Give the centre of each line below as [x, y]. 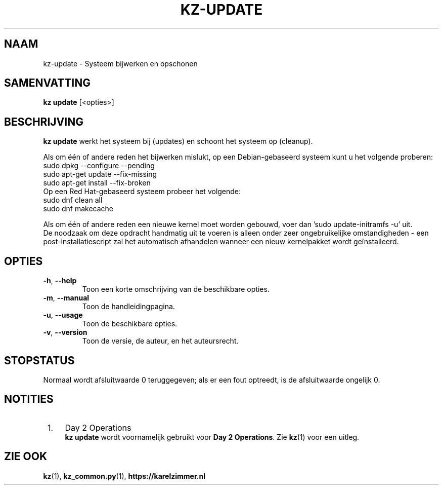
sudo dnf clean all [73, 200]
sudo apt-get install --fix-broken [97, 183]
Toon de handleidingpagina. [128, 307]
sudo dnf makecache [78, 209]
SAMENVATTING [47, 83]
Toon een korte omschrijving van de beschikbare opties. [176, 289]
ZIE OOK [26, 457]
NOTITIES [29, 399]
